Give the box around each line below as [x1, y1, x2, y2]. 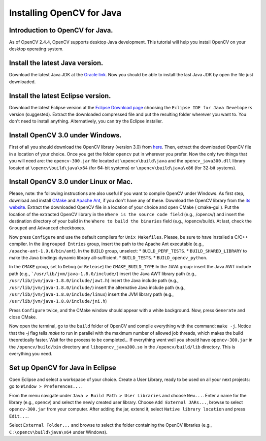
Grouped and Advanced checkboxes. [9, 225, 86, 231]
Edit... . [9, 413, 29, 419]
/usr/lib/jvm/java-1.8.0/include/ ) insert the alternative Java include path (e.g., [9, 284, 186, 290]
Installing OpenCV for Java [9, 7, 122, 18]
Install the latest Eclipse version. [9, 92, 111, 100]
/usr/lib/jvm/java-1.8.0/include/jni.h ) [9, 298, 107, 304]
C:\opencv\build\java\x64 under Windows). [9, 429, 108, 435]
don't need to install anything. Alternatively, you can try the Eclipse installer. [9, 118, 163, 124]
